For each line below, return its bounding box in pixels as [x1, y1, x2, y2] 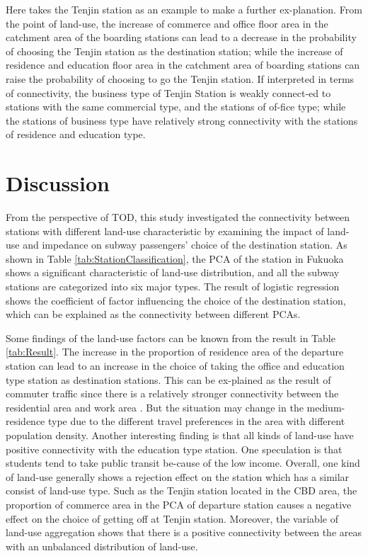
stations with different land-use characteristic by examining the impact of [6, 223, 324, 238]
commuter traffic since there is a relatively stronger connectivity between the [6, 386, 339, 401]
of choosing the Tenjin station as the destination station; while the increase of [6, 43, 343, 58]
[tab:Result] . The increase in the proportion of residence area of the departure [6, 344, 344, 359]
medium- [306, 399, 345, 414]
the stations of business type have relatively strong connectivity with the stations [6, 113, 358, 127]
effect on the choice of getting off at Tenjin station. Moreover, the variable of [6, 511, 338, 526]
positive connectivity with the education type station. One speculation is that [6, 441, 343, 456]
